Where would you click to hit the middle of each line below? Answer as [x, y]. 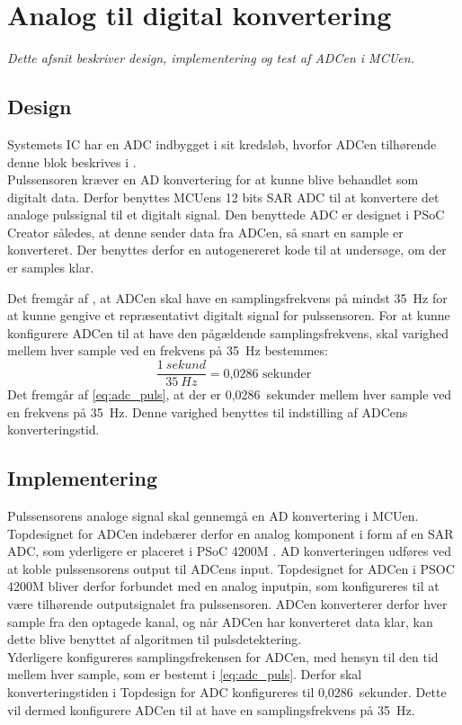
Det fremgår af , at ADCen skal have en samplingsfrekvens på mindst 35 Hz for [227, 297]
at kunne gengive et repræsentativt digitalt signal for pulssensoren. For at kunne [229, 315]
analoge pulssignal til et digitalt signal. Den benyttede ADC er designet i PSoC [226, 215]
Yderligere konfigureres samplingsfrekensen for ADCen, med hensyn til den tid [223, 656]
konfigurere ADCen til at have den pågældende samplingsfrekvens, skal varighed [228, 332]
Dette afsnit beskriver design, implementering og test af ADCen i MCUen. [211, 58]
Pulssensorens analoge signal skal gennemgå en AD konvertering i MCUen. [213, 516]
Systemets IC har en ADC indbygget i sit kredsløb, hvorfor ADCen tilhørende [222, 143]
